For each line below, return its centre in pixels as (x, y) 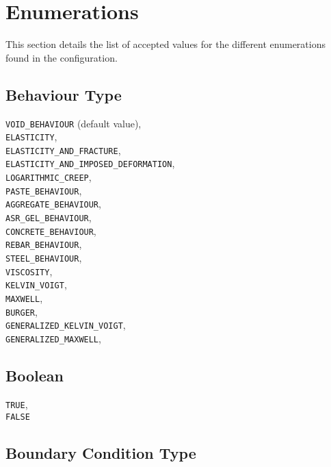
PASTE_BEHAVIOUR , (44, 190)
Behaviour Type (64, 94)
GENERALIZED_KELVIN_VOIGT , (66, 325)
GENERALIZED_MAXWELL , (53, 339)
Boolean (35, 376)
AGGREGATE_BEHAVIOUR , (53, 204)
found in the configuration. (62, 57)
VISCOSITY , (29, 271)
